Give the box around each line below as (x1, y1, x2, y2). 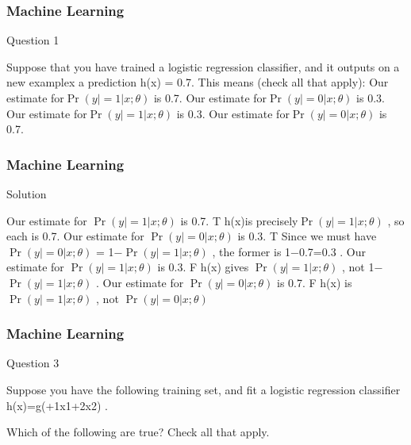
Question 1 (6, 32, 60, 48)
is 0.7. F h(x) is (276, 274, 352, 290)
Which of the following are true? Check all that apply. (6, 424, 270, 440)
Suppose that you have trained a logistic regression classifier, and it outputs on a (6, 58, 400, 75)
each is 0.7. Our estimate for (6, 228, 144, 244)
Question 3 (6, 355, 60, 371)
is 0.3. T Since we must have (237, 228, 377, 244)
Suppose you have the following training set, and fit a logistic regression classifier (6, 381, 401, 397)
